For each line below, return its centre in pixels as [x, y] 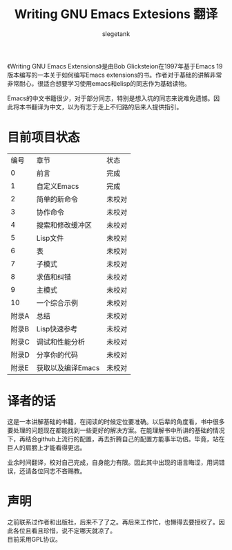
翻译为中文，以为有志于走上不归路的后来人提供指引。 [107, 107]
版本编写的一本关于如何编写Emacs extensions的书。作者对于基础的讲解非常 [115, 75]
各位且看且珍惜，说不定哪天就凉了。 [64, 531]
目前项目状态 [44, 137]
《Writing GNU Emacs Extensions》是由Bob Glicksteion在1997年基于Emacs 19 [115, 66]
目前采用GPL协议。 [35, 539]
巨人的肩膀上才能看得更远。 [47, 448]
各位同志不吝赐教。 [58, 470]
